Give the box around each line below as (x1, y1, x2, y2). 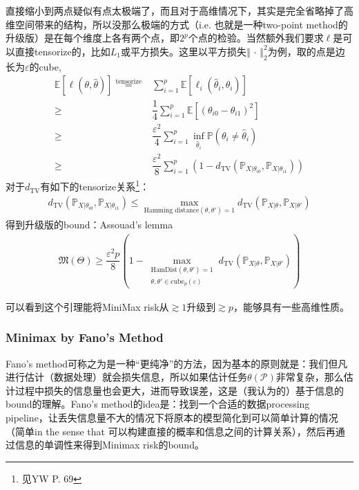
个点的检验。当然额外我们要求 (188, 30, 324, 45)
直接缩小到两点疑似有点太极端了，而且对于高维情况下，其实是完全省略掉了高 (6, 3, 353, 17)
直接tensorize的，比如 (14, 44, 110, 58)
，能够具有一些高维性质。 (233, 299, 349, 314)
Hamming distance (144, 207, 200, 215)
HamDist (151, 266, 177, 274)
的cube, (29, 59, 61, 73)
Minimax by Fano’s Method (6, 329, 164, 346)
